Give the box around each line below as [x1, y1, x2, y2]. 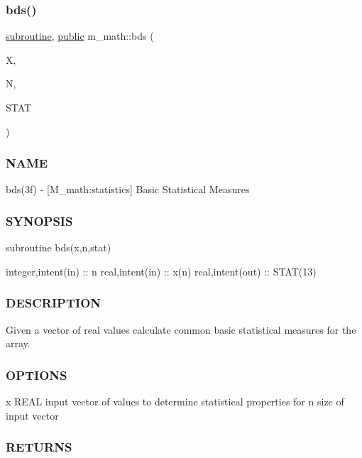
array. [6, 336, 31, 351]
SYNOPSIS [6, 212, 73, 229]
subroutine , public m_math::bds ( [6, 28, 154, 43]
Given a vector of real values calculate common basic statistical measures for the [6, 322, 356, 337]
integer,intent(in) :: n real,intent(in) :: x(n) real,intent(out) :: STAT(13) [6, 263, 317, 278]
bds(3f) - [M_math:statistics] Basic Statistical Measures [6, 182, 250, 197]
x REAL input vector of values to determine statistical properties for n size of [6, 394, 344, 409]
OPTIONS [6, 366, 67, 383]
